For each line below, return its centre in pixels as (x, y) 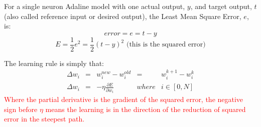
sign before (21, 109)
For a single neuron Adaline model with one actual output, (95, 6)
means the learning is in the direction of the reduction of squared (146, 109)
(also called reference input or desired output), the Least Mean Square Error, (123, 16)
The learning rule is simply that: (54, 63)
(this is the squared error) (166, 45)
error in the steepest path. (44, 119)
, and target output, (221, 6)
